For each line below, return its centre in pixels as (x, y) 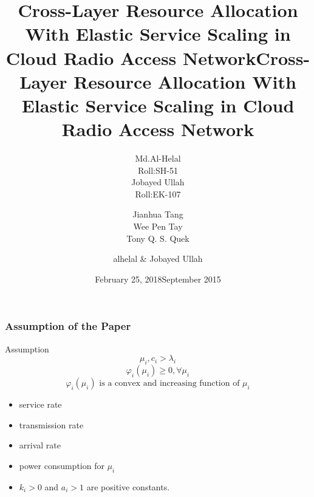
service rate (40, 404)
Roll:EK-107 (158, 194)
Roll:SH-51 (158, 170)
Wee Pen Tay (158, 226)
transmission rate (51, 424)
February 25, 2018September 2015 (158, 279)
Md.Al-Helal (158, 158)
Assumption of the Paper (68, 326)
